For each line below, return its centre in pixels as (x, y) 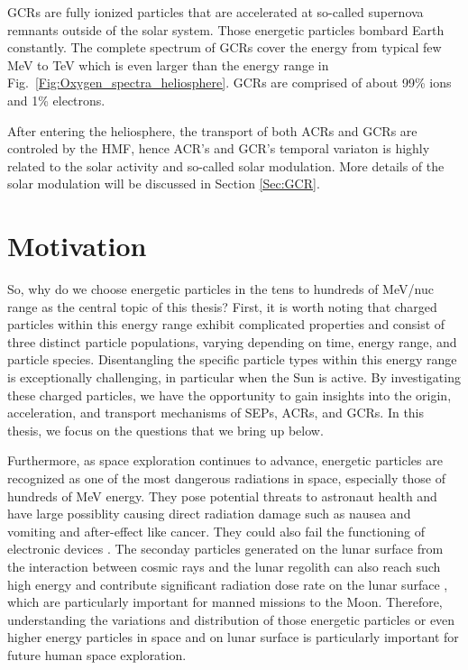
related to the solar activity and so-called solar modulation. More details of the (226, 165)
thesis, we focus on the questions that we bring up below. (165, 430)
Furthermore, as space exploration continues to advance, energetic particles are (225, 460)
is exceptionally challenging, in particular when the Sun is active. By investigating (234, 377)
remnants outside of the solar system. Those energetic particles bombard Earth (226, 29)
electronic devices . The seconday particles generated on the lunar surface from (225, 549)
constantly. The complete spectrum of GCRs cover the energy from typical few (225, 47)
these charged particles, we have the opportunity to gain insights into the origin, (229, 395)
